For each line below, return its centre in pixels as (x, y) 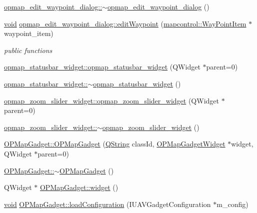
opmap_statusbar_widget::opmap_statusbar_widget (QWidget (102, 67)
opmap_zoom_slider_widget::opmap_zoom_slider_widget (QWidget (111, 100)
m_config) (232, 204)
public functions (28, 50)
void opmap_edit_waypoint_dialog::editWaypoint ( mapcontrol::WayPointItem (125, 23)
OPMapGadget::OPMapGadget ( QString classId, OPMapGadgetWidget (115, 144)
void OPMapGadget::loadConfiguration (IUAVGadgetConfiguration (107, 204)
